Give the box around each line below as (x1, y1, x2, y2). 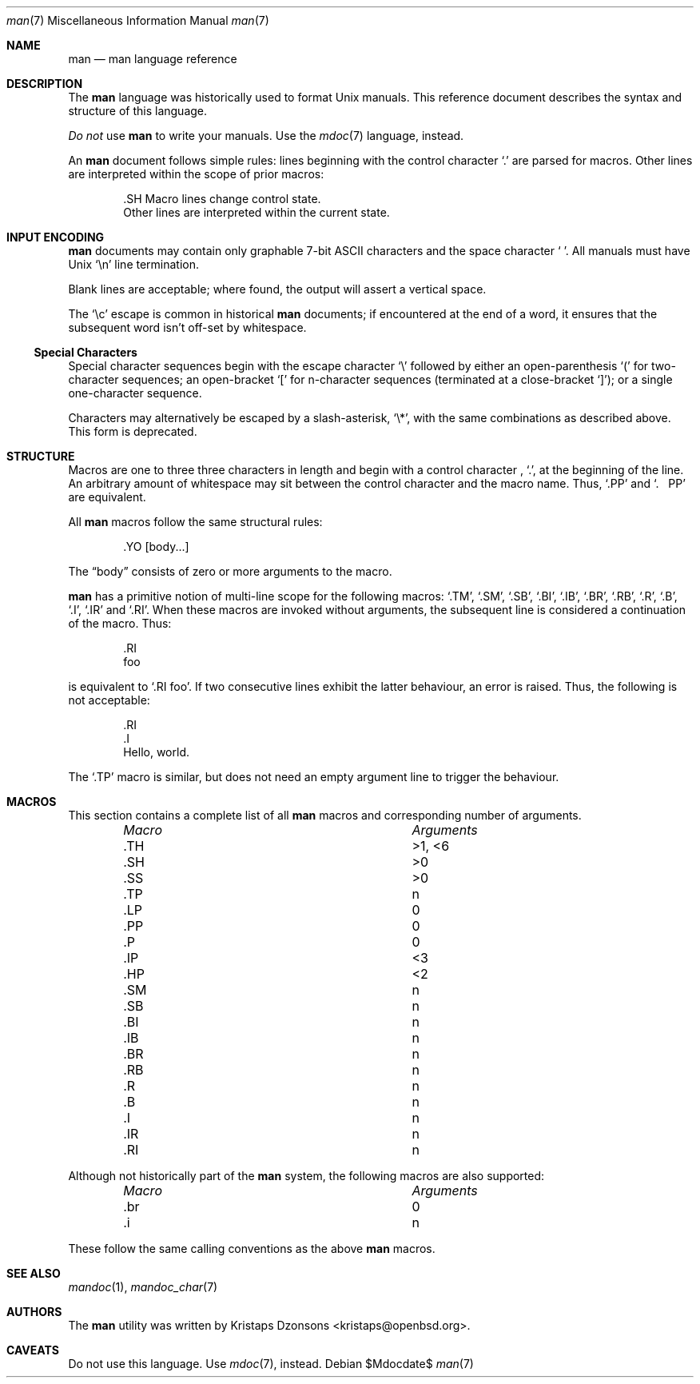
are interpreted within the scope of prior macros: (68, 167, 324, 181)
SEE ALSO (6, 1266, 61, 1280)
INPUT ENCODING (6, 230, 105, 244)
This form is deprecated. (68, 425, 197, 438)
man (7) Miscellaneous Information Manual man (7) (6, 14, 269, 27)
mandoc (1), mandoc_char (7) (68, 1280, 218, 1294)
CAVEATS (6, 1343, 59, 1357)
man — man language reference (68, 52, 237, 66)
